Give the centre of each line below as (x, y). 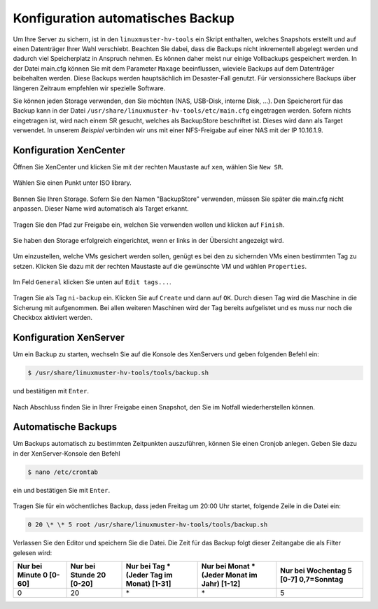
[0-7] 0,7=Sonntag (312, 579)
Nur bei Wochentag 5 (316, 570)
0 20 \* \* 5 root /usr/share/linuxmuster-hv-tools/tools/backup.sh (148, 525)
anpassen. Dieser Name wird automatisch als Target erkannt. (101, 209)
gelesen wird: (33, 552)
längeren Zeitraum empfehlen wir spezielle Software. (89, 88)
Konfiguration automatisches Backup (124, 18)
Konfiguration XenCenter (69, 150)
